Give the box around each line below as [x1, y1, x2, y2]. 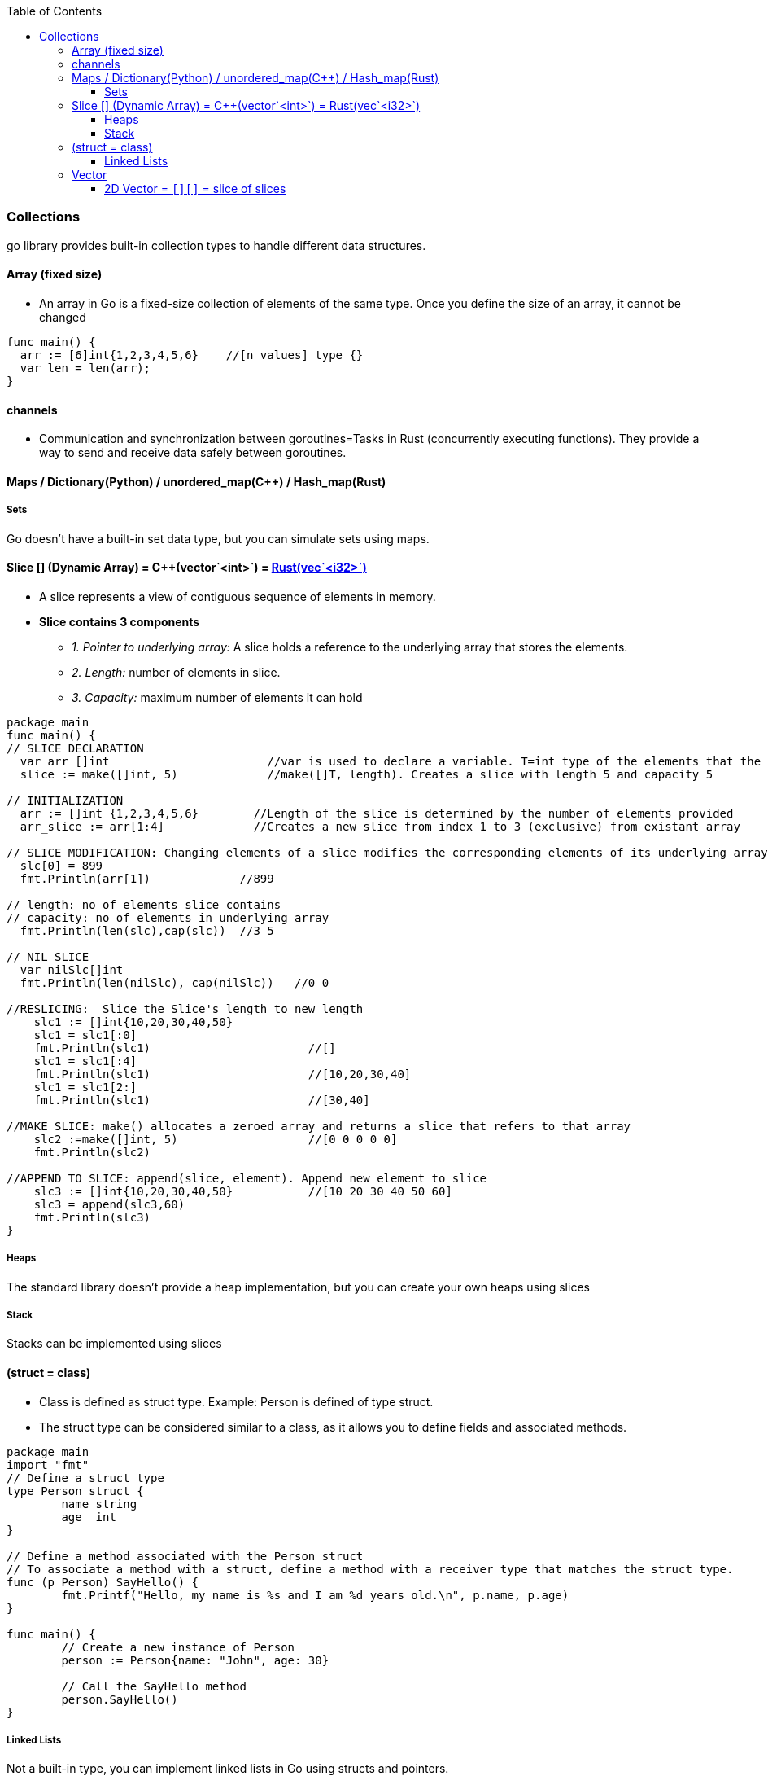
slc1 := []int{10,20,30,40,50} [33, 1015, 233, 1028]
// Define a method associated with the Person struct [7, 1549, 364, 1563]
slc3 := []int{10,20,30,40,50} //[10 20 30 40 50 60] [33, 1184, 452, 1198]
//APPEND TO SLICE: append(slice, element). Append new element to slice [7, 1171, 487, 1185]
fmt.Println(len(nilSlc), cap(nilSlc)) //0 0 [20, 976, 329, 989]
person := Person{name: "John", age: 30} [61, 1653, 329, 1667]
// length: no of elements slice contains [7, 897, 281, 911]
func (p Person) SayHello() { [7, 1575, 199, 1589]
